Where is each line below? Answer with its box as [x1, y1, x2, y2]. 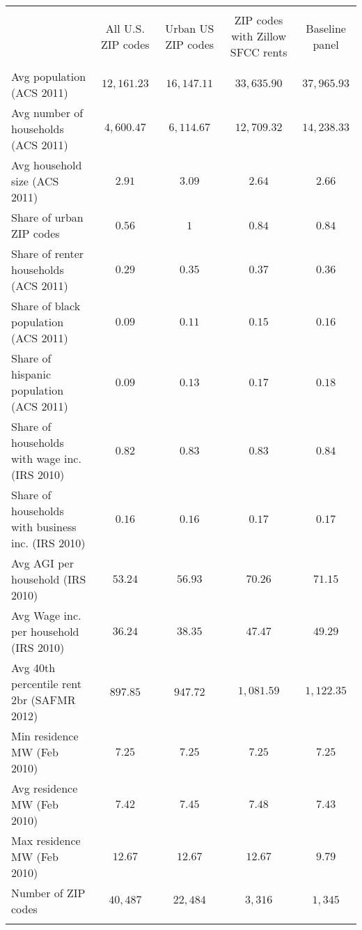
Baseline [306, 20, 346, 36]
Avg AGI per [11, 555, 74, 571]
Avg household [11, 157, 82, 173]
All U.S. [105, 20, 145, 36]
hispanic [11, 366, 51, 382]
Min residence [11, 728, 79, 744]
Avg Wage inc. [11, 607, 81, 623]
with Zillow [231, 28, 286, 44]
